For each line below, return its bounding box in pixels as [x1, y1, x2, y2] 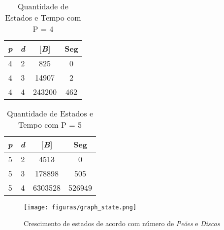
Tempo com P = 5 [18, 119, 82, 130]
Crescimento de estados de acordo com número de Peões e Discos [24, 218, 220, 228]
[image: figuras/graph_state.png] [24, 204, 137, 211]
